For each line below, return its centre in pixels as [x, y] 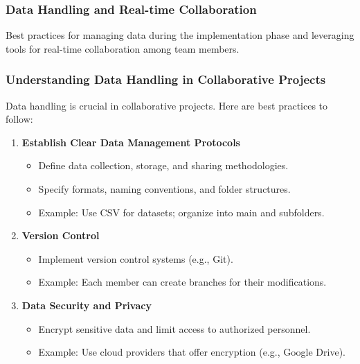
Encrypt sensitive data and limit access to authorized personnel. [174, 328]
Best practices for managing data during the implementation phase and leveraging [180, 35]
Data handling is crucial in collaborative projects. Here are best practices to [167, 105]
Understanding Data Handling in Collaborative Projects [166, 79]
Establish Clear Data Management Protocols [131, 142]
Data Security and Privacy [87, 305]
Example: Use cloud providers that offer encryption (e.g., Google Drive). [192, 352]
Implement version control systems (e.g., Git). [136, 258]
